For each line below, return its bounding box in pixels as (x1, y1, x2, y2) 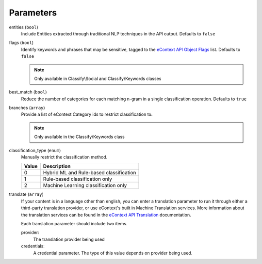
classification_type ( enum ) (9, 147, 61, 153)
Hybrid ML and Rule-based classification (43, 170, 136, 176)
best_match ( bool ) (9, 89, 47, 95)
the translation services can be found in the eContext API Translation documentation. (21, 212, 191, 217)
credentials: (21, 243, 45, 249)
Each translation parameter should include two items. (21, 220, 128, 226)
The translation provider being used (33, 236, 105, 242)
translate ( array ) (9, 191, 44, 197)
